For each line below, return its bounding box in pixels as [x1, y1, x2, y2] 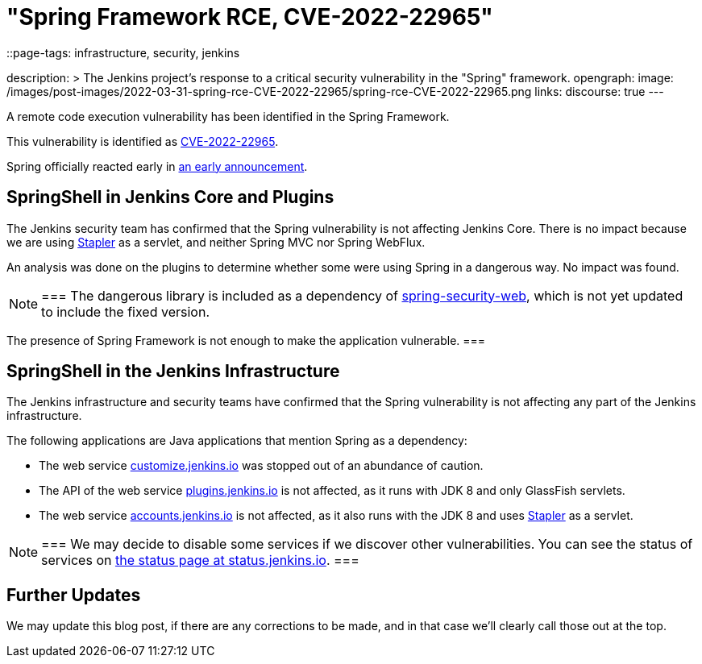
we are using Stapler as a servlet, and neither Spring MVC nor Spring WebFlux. [6, 234, 426, 249]
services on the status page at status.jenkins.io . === [41, 552, 359, 569]
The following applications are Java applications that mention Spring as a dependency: [6, 434, 467, 448]
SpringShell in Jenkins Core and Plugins [6, 187, 334, 208]
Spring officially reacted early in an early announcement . [6, 159, 308, 173]
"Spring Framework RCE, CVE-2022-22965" [6, 3, 493, 31]
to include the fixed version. [41, 303, 210, 320]
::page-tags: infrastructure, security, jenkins [6, 45, 240, 60]
